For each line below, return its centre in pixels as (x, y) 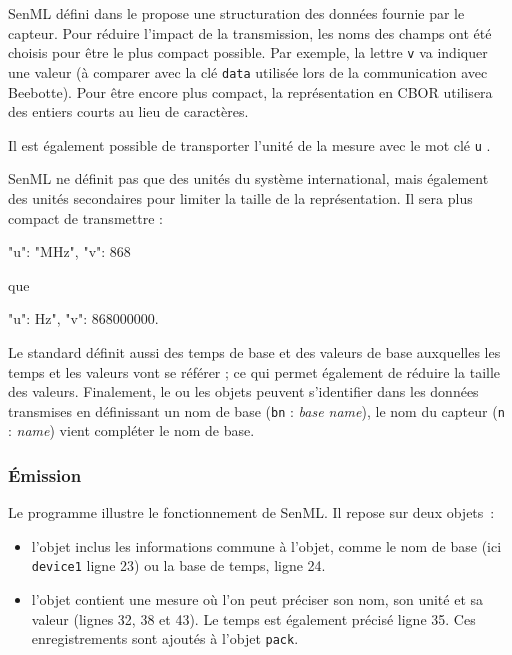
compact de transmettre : (85, 217)
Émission (45, 474)
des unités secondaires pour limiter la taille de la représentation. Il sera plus (240, 197)
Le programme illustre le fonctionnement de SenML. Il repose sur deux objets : (251, 512)
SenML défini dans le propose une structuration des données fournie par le (236, 13)
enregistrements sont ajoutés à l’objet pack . (165, 638)
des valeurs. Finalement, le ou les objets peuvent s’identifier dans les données (243, 391)
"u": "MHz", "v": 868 (69, 251)
